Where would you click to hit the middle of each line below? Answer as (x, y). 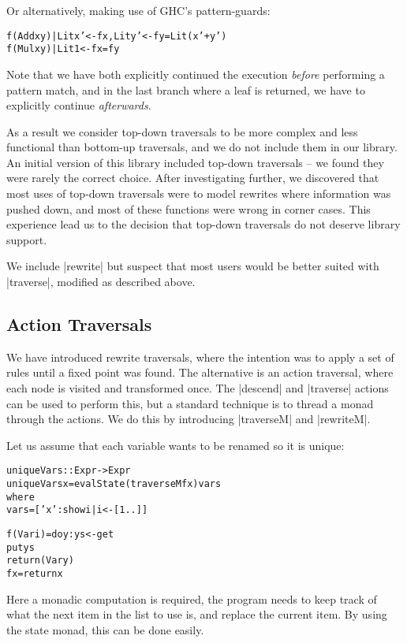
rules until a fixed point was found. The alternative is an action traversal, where (200, 372)
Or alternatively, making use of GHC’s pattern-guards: (138, 10)
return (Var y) (40, 561)
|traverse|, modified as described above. (101, 282)
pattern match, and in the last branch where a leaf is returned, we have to (186, 89)
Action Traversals (79, 324)
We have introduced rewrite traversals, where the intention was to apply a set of (200, 357)
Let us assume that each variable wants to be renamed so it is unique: (175, 445)
